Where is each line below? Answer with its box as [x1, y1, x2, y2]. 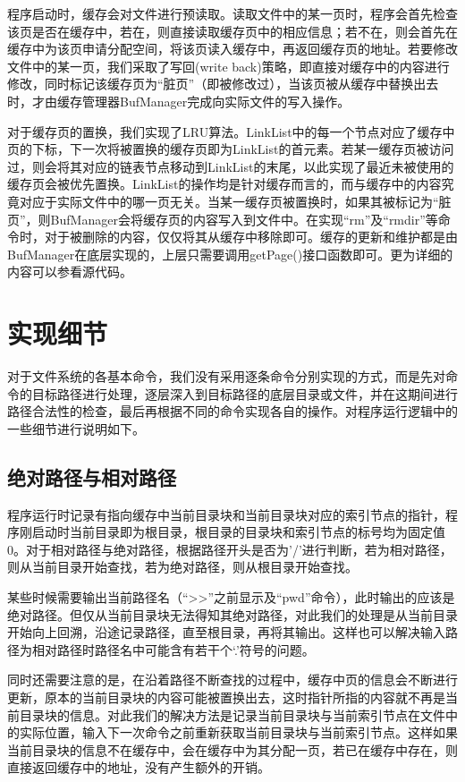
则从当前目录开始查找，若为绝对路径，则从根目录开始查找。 [7, 557, 358, 576]
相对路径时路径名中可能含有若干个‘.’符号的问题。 [31, 640, 315, 659]
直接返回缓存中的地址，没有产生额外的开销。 [7, 758, 270, 777]
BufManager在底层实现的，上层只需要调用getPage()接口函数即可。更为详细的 [7, 244, 453, 263]
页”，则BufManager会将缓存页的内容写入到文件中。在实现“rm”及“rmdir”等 [7, 209, 438, 228]
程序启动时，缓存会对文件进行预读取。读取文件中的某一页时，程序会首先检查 [7, 4, 458, 22]
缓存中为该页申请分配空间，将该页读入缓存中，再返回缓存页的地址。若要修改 [7, 39, 458, 58]
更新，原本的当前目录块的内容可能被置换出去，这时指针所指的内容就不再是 [7, 687, 445, 706]
